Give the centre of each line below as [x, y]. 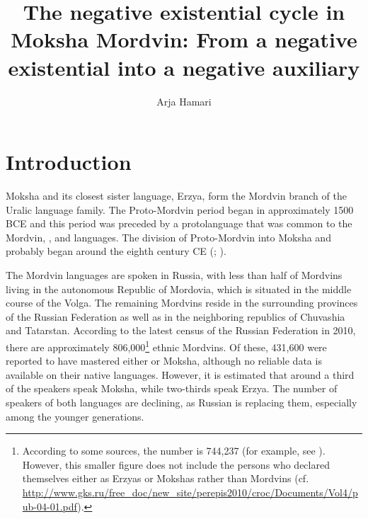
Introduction [69, 162]
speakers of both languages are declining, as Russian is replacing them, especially [182, 402]
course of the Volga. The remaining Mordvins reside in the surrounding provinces [182, 303]
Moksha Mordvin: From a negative [184, 39]
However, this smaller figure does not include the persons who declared [176, 464]
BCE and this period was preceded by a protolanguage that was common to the [179, 223]
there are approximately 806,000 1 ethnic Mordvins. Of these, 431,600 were [166, 346]
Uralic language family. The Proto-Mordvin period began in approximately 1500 [180, 209]
